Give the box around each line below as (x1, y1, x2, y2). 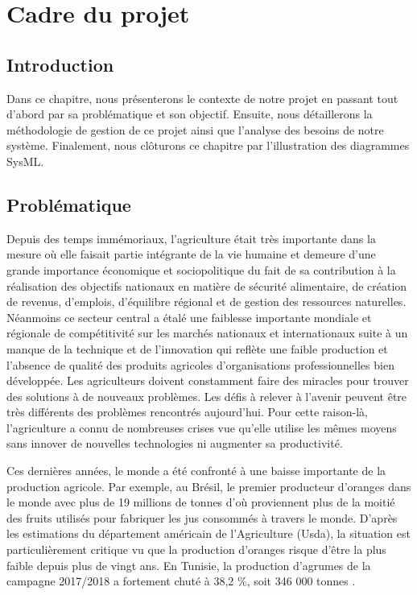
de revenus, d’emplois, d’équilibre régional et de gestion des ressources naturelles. (6, 293, 407, 310)
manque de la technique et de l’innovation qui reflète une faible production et (6, 340, 388, 357)
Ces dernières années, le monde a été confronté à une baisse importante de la (6, 462, 386, 479)
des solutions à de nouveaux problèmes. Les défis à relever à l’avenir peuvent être (6, 387, 407, 404)
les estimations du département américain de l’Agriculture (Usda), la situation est (6, 525, 411, 542)
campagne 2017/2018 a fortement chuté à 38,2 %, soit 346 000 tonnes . (6, 572, 356, 589)
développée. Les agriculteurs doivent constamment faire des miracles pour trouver (6, 372, 409, 389)
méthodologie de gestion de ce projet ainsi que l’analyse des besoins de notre (6, 121, 384, 138)
